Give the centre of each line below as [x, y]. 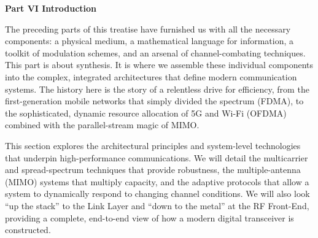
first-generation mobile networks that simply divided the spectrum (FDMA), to [154, 101]
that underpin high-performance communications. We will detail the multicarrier [157, 157]
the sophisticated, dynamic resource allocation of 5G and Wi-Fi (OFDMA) [146, 113]
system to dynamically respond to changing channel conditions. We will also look [157, 194]
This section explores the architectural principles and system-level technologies [153, 145]
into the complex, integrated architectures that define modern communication [151, 76]
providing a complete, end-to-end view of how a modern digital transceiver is [149, 217]
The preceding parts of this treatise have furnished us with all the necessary [148, 29]
